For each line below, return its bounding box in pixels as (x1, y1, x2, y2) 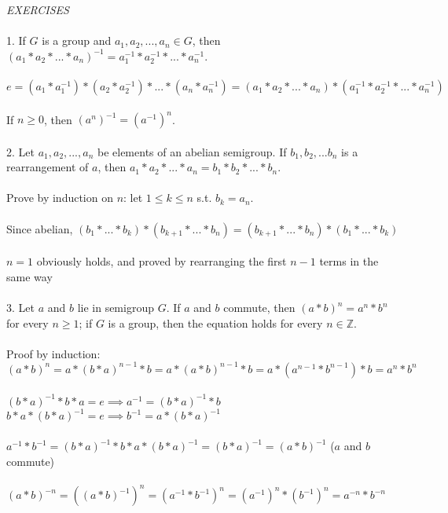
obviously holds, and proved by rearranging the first (36, 253, 287, 269)
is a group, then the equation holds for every (108, 314, 323, 331)
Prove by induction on (6, 189, 113, 206)
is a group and (42, 32, 112, 49)
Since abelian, (6, 220, 73, 236)
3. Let (6, 299, 35, 315)
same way (6, 268, 53, 284)
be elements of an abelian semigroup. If (97, 143, 287, 159)
